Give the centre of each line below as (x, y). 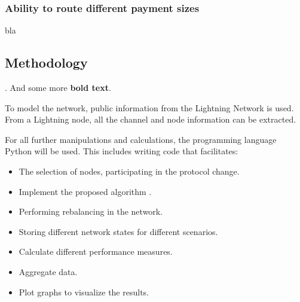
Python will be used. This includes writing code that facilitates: (122, 151)
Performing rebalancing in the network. (91, 211)
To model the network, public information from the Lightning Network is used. (149, 107)
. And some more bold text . (58, 88)
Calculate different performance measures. (96, 251)
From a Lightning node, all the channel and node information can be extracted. (151, 119)
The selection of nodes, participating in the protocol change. (129, 171)
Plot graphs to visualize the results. (84, 292)
